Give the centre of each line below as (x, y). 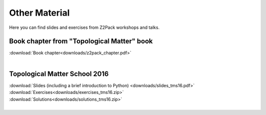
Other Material (39, 13)
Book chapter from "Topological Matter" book (81, 41)
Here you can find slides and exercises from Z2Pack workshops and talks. (84, 27)
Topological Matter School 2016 (59, 74)
